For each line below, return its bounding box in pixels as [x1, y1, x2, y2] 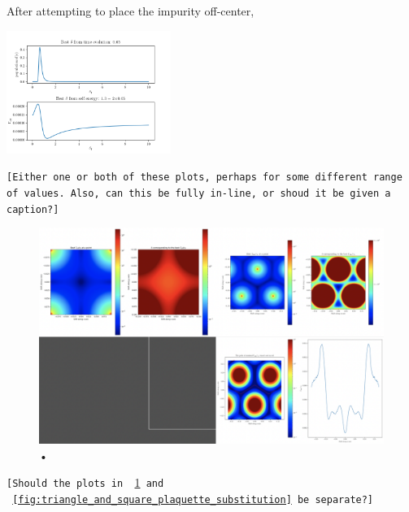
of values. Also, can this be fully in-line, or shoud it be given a [7, 188, 391, 200]
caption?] [7, 203, 59, 215]
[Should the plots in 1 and [7, 474, 164, 491]
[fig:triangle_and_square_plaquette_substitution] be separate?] [12, 494, 374, 506]
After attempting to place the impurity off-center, [7, 2, 255, 19]
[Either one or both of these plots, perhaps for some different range [7, 171, 402, 184]
